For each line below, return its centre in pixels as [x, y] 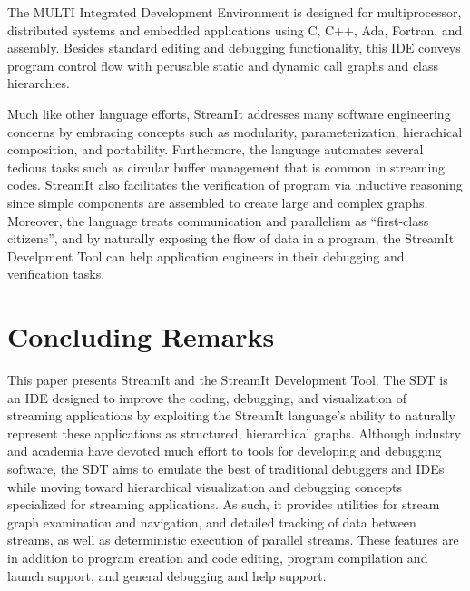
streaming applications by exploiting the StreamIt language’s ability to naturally [231, 415]
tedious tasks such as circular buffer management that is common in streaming [226, 167]
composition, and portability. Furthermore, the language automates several [215, 149]
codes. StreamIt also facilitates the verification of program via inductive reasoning [235, 185]
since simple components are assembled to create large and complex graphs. [218, 202]
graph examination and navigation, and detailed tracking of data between [212, 522]
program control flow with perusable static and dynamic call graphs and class [223, 65]
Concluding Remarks [141, 336]
